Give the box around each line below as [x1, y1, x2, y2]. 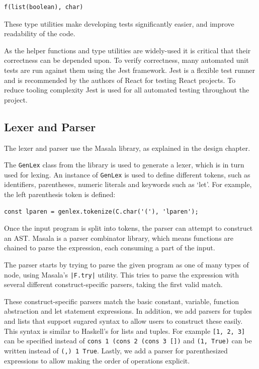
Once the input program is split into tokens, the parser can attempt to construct [4, 223, 253, 233]
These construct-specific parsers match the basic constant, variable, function [4, 296, 239, 306]
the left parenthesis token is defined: [4, 189, 116, 200]
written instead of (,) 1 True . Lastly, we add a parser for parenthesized [4, 345, 228, 355]
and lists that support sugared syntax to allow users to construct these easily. [4, 316, 243, 326]
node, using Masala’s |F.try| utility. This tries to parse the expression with [4, 269, 239, 280]
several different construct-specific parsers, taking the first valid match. [4, 279, 223, 290]
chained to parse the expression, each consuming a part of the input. [4, 242, 215, 253]
